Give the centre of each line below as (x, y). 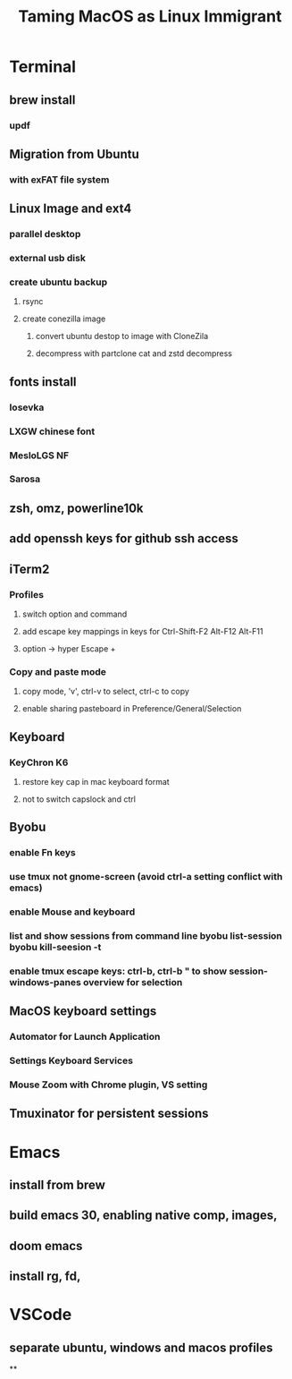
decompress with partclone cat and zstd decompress (133, 353)
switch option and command (75, 614)
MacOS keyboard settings (83, 1012)
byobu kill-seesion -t (55, 947)
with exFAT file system (59, 179)
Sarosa (25, 479)
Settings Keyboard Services (71, 1060)
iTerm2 (29, 569)
